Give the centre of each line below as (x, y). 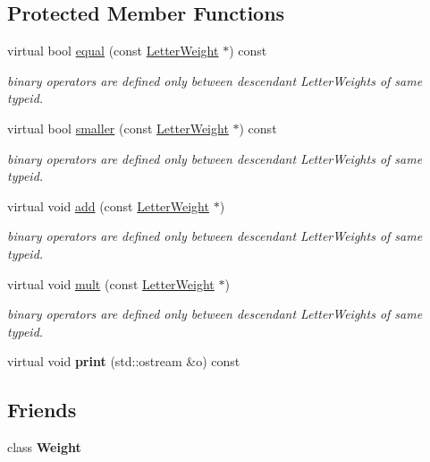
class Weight (44, 447)
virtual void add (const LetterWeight (108, 205)
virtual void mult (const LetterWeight (111, 283)
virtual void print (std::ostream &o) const (124, 361)
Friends (42, 410)
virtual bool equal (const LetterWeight (113, 51)
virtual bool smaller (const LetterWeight (118, 128)
